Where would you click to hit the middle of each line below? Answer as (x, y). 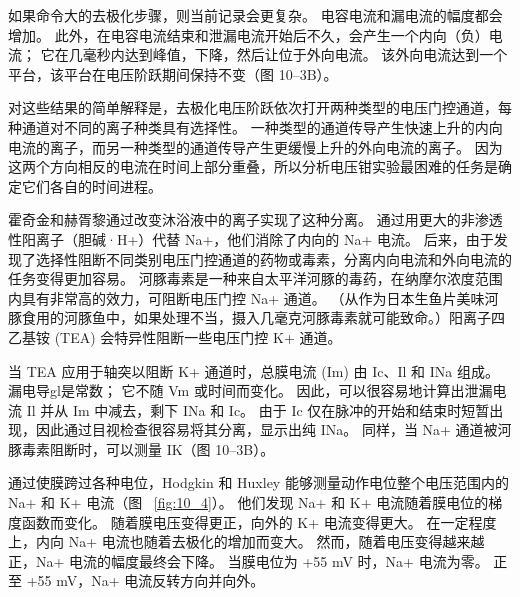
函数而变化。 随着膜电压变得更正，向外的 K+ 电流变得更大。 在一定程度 (259, 521)
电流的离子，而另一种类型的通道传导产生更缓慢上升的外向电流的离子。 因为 (255, 146)
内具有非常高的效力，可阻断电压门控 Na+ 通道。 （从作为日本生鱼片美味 (246, 297)
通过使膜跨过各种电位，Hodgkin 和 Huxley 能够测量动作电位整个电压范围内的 (258, 482)
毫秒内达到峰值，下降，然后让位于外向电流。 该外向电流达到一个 (295, 54)
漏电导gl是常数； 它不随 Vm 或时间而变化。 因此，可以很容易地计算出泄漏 (250, 390)
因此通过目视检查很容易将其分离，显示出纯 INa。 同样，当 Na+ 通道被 (266, 429)
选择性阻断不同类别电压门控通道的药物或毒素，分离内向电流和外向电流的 (273, 258)
